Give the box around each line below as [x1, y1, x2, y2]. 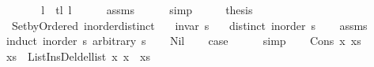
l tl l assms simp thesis [41, 2, 253, 17]
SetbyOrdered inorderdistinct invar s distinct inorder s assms [11, 17, 368, 33]
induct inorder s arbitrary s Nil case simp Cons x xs [6, 32, 361, 49]
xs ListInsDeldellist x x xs [6, 47, 150, 64]
